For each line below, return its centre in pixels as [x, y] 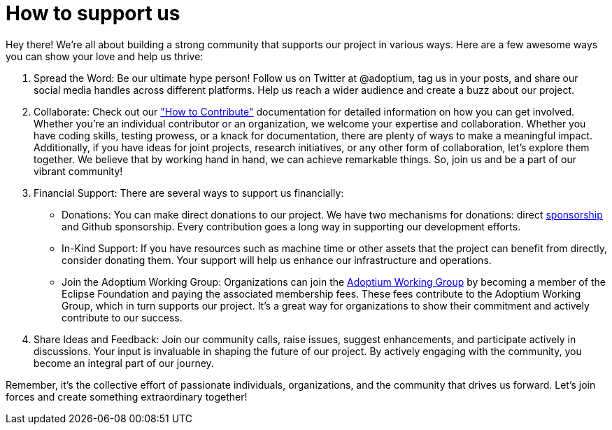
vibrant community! [78, 171]
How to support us [93, 13]
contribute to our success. [122, 317]
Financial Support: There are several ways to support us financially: [189, 193]
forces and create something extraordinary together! [127, 396]
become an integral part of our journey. [124, 363]
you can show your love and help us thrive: [105, 56]
